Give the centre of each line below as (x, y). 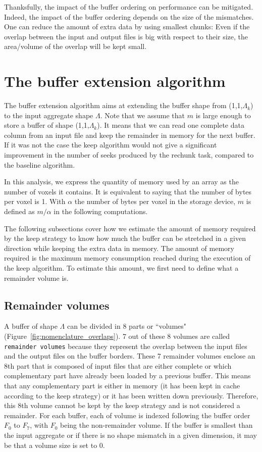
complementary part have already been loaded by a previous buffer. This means (127, 375)
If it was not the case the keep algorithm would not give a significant (111, 145)
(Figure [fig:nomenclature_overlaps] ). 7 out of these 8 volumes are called (117, 336)
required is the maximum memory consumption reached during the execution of (127, 258)
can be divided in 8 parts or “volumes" (127, 326)
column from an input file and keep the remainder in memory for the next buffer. (130, 135)
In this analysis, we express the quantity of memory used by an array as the (121, 182)
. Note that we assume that (143, 115)
